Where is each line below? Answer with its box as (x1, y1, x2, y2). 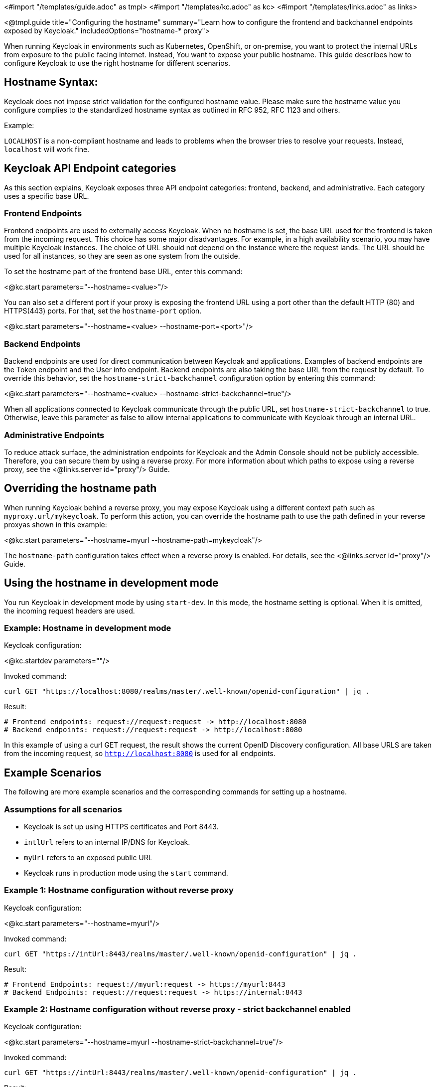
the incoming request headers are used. (4, 606, 135, 615)
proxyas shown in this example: (4, 520, 107, 529)
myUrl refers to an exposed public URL (24, 853, 152, 862)
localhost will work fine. (4, 145, 90, 154)
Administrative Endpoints (4, 430, 105, 440)
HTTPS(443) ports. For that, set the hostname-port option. (4, 307, 202, 315)
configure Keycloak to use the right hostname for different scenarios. (4, 59, 230, 67)
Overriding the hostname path (4, 482, 157, 495)
